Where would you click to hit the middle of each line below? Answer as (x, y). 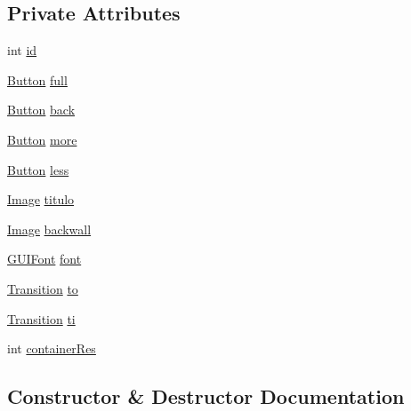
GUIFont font (44, 259)
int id (22, 50)
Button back (41, 110)
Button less (38, 169)
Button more (42, 139)
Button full (37, 79)
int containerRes (52, 348)
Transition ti (41, 318)
